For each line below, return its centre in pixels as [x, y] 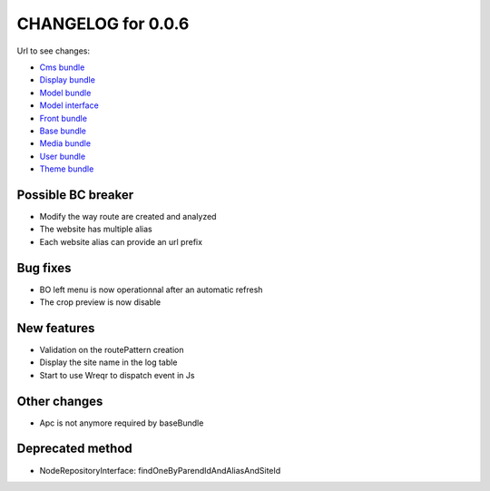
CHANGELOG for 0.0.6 [103, 24]
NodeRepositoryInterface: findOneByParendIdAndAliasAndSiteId [160, 470]
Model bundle [65, 93]
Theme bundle [67, 169]
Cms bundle [62, 67]
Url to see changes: [54, 51]
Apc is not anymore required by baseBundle [122, 423]
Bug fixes [44, 268]
